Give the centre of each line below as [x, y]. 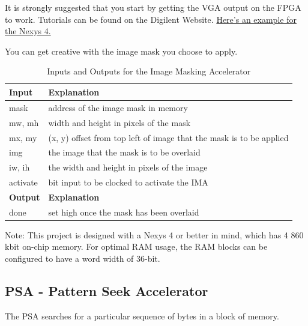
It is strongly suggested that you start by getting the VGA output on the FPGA [153, 7]
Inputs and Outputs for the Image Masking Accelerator [149, 71]
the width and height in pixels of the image [128, 167]
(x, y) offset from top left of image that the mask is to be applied [168, 137]
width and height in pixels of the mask [119, 122]
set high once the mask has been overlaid [124, 212]
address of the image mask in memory [118, 107]
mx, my [23, 137]
